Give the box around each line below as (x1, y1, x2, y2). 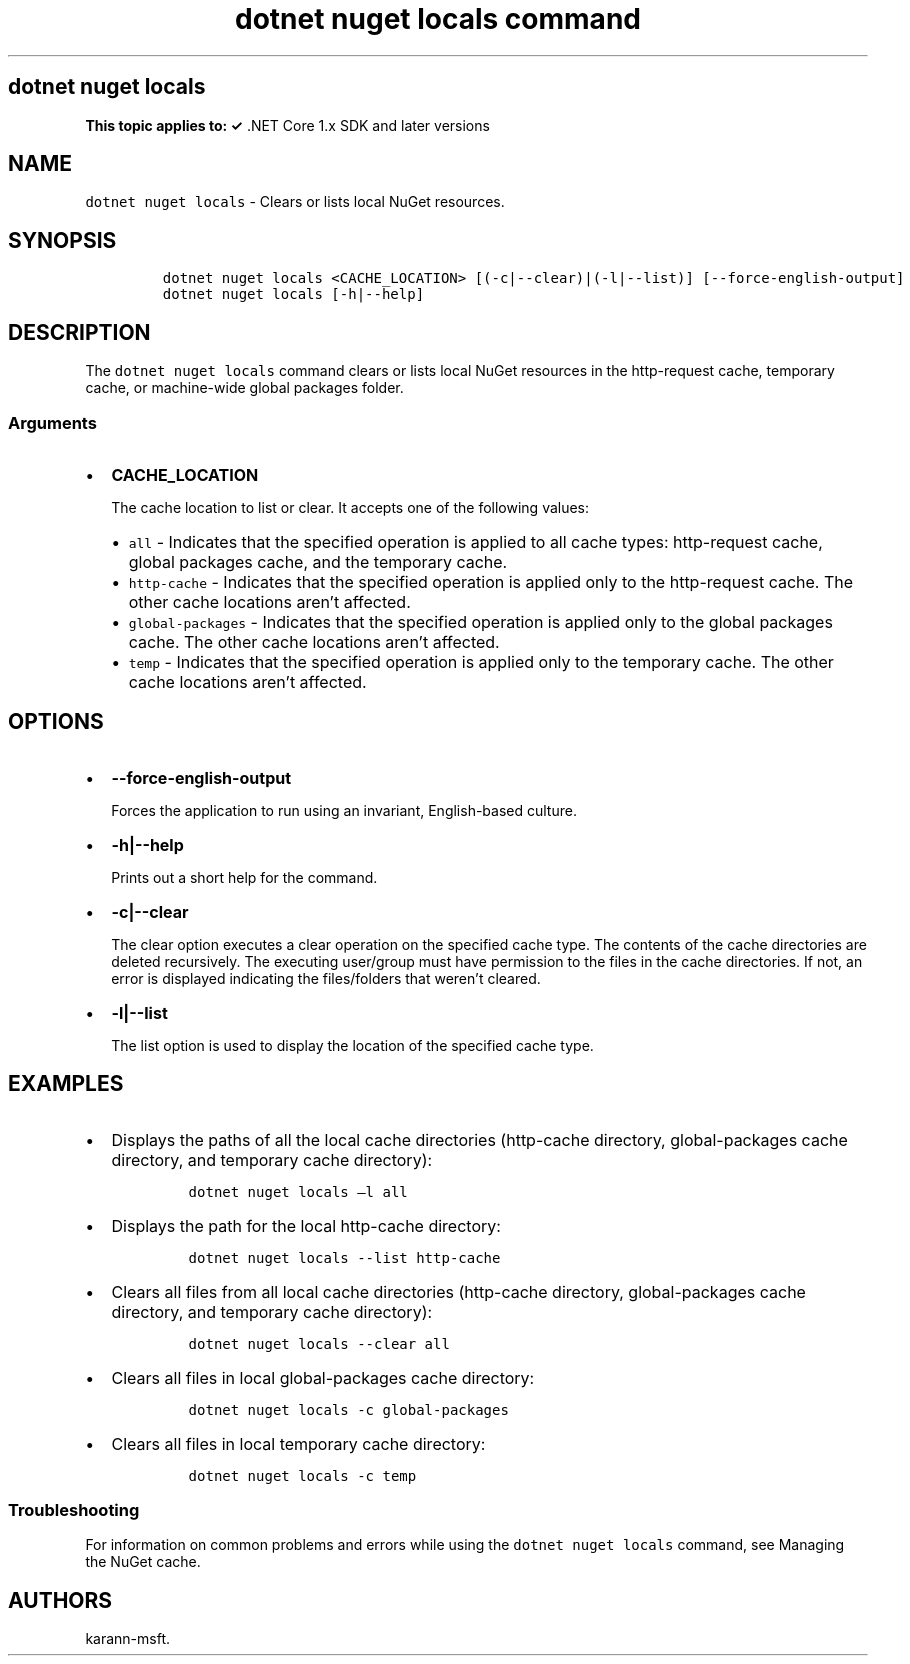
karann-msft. (85, 1630, 171, 1648)
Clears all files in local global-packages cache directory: (111, 1367, 535, 1388)
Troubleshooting (8, 1499, 140, 1520)
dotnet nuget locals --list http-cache (188, 1249, 501, 1266)
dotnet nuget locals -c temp (188, 1467, 417, 1484)
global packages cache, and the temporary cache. (128, 551, 508, 572)
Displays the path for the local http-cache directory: (111, 1215, 501, 1236)
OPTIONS (8, 709, 104, 735)
